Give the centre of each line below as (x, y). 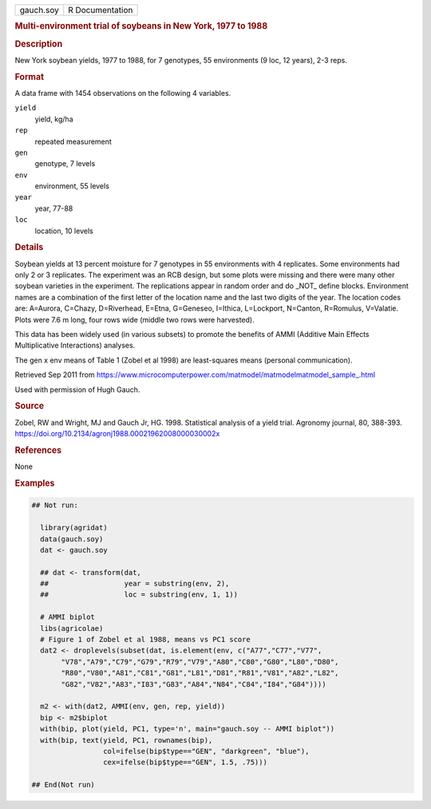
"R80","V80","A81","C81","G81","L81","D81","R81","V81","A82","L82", (200, 673)
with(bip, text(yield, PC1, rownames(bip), (127, 740)
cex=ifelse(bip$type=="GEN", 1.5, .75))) (185, 762)
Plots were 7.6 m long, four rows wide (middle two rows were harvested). (134, 319)
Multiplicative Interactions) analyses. (75, 345)
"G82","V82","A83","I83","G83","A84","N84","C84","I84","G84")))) (194, 684)
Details (29, 248)
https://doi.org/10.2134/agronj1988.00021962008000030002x (117, 434)
